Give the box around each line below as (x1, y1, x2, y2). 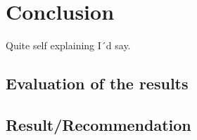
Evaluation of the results (6, 72, 189, 94)
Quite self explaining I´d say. (6, 38, 131, 53)
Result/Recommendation (6, 113, 191, 135)
